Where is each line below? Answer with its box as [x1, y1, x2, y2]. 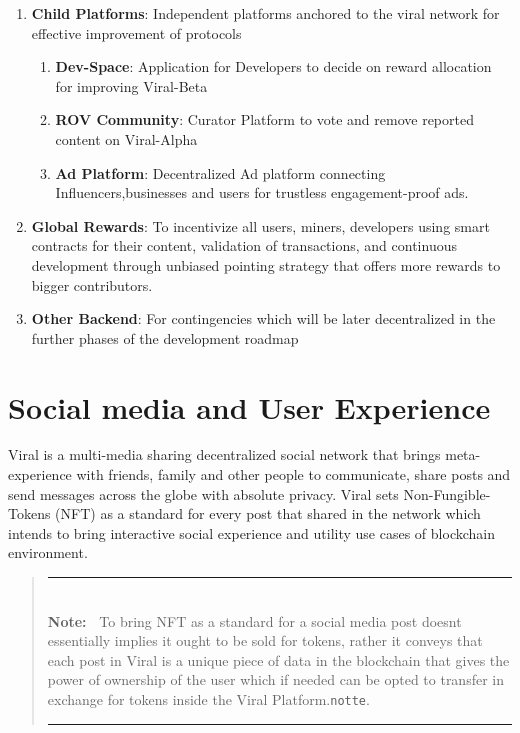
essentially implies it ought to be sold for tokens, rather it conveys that [47, 630, 483, 651]
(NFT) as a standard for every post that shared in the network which [55, 503, 481, 524]
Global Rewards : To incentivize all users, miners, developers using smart [31, 215, 490, 236]
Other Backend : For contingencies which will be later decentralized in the [31, 308, 496, 329]
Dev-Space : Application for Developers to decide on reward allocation [55, 56, 492, 77]
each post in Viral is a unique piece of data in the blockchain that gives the [47, 649, 510, 670]
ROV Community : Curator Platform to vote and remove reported [55, 109, 474, 130]
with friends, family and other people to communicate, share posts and [76, 464, 511, 485]
